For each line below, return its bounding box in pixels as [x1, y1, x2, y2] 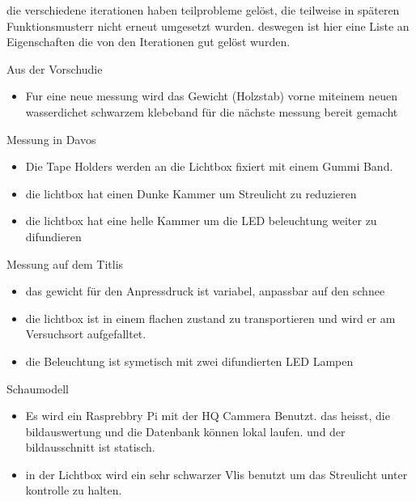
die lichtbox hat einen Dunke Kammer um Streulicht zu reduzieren [25, 185, 357, 202]
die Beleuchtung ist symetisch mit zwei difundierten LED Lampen [25, 352, 354, 369]
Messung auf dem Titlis [6, 255, 124, 272]
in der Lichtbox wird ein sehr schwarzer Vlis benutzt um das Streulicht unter [25, 465, 408, 482]
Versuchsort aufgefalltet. [25, 325, 146, 342]
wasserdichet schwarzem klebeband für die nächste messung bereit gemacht [25, 103, 398, 120]
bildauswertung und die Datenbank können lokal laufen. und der [25, 422, 346, 439]
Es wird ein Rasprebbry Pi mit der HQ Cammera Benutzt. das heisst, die [25, 407, 390, 424]
